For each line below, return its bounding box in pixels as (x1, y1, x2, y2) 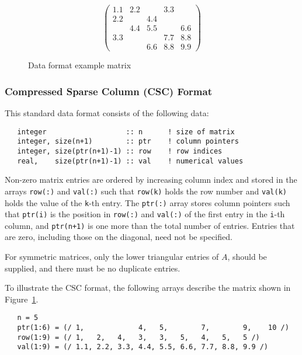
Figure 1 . (5, 293, 39, 305)
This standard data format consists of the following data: (5, 107, 209, 119)
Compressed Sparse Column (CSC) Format (5, 83, 212, 98)
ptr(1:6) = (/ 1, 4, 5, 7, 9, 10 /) (17, 323, 289, 332)
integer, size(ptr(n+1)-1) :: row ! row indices (17, 147, 223, 155)
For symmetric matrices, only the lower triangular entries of (5, 250, 219, 263)
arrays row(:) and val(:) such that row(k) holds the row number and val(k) (5, 185, 287, 197)
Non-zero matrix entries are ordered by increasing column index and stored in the (5, 173, 297, 186)
